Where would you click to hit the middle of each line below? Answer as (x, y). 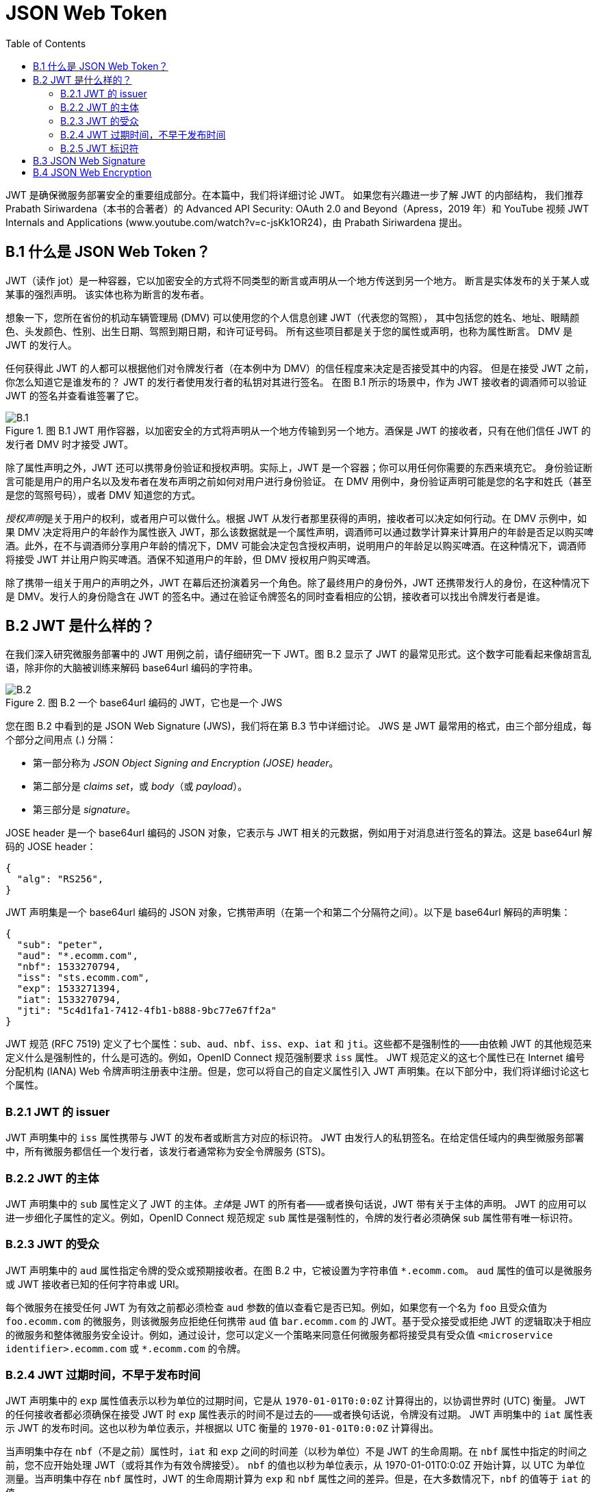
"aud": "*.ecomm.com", (77, 956)
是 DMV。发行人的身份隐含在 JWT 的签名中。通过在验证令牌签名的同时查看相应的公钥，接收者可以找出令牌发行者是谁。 (276, 596)
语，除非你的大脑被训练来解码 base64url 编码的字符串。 (132, 668)
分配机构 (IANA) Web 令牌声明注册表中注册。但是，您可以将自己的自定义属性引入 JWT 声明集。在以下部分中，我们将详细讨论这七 (297, 1071)
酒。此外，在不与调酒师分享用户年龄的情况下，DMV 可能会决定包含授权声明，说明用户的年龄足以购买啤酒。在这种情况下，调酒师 (296, 545)
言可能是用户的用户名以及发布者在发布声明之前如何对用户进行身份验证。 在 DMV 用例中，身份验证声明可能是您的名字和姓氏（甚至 (299, 481)
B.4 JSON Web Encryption (92, 172)
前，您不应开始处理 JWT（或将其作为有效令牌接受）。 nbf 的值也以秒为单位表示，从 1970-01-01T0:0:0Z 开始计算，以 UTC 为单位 (295, 1465)
